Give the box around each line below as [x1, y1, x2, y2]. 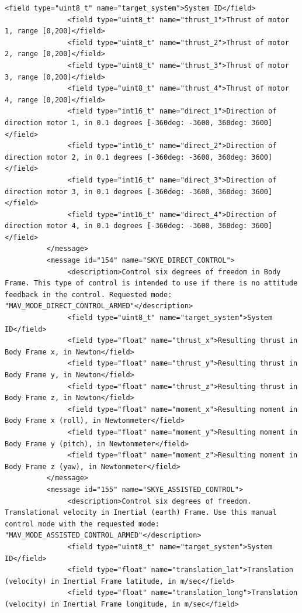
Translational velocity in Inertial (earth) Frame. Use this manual [5, 508, 277, 517]
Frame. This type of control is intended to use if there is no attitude [5, 279, 298, 288]
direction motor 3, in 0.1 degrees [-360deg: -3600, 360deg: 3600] [5, 187, 273, 196]
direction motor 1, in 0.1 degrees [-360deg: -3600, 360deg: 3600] [5, 118, 273, 127]
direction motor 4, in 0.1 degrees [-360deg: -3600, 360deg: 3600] [5, 222, 273, 230]
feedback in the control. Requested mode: [5, 290, 172, 299]
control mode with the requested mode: [5, 519, 159, 528]
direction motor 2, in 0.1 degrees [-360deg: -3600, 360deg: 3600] [5, 153, 273, 161]
